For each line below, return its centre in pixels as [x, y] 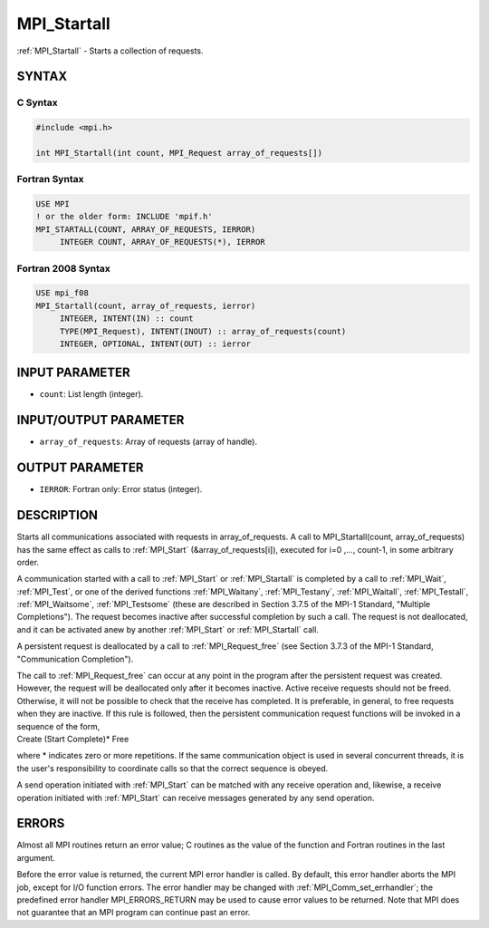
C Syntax [37, 102]
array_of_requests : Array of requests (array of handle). [149, 442]
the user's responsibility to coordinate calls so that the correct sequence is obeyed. [173, 768]
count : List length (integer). [91, 394]
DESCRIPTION [58, 515]
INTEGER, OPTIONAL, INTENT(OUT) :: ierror [155, 343]
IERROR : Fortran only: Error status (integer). [121, 489]
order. [28, 562]
